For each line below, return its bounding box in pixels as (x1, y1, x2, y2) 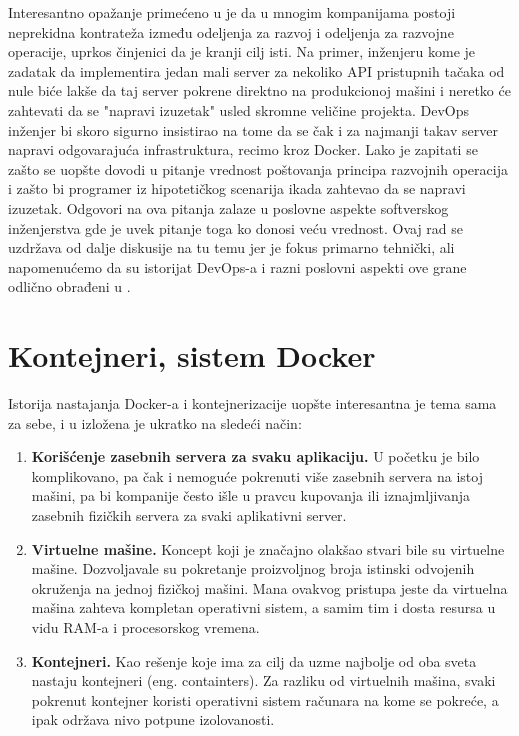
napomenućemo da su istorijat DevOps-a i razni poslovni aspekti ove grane (8, 256, 467, 277)
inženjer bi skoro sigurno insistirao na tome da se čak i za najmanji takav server (8, 119, 498, 140)
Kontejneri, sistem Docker (8, 335, 376, 376)
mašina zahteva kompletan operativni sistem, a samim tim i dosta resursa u (31, 597, 496, 618)
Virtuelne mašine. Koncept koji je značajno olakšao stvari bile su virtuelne (31, 538, 505, 559)
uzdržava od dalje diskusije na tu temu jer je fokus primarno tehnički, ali (8, 237, 455, 258)
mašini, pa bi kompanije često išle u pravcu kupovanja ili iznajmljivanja (31, 485, 470, 506)
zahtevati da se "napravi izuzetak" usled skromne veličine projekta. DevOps (8, 99, 470, 120)
